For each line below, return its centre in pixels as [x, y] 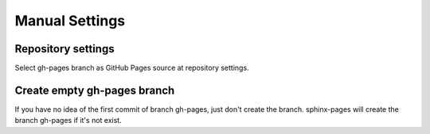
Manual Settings [70, 21]
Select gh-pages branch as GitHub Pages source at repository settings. [132, 68]
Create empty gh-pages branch [95, 90]
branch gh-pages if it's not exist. [68, 121]
